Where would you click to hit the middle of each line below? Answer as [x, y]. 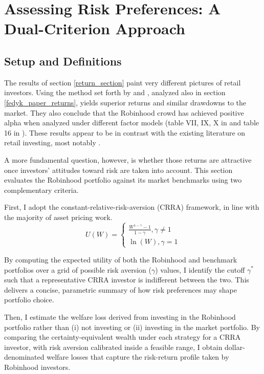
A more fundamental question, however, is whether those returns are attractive [128, 159]
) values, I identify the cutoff [200, 269]
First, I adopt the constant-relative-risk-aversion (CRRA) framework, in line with [132, 207]
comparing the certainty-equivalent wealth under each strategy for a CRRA [123, 337]
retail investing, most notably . [52, 142]
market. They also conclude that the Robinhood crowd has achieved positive [124, 112]
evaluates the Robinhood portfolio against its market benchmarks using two [123, 180]
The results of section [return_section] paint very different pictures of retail [123, 82]
